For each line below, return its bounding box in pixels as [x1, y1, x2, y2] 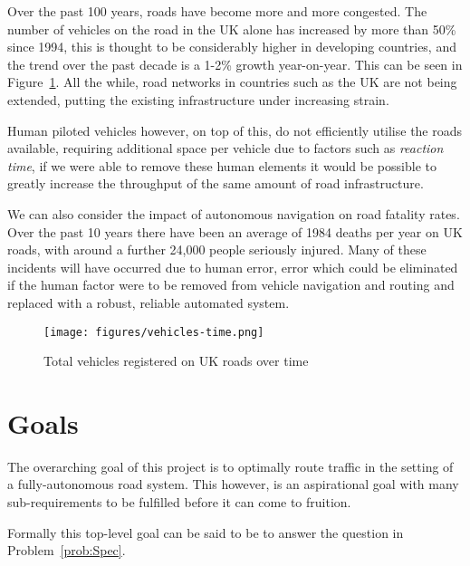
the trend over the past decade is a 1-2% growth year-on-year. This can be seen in [7, 54, 463, 73]
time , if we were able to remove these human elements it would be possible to [7, 156, 436, 175]
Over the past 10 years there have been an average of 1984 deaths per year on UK [7, 222, 463, 241]
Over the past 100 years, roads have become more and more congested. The [7, 2, 427, 20]
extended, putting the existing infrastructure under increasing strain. [7, 90, 389, 109]
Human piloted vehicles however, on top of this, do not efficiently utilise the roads [7, 120, 463, 139]
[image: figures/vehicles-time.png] [43, 325, 264, 339]
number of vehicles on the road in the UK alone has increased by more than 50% [7, 19, 456, 38]
